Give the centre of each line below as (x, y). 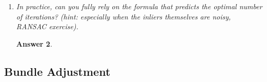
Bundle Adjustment (57, 71)
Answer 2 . (34, 43)
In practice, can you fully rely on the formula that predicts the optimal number (139, 6)
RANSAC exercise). (47, 26)
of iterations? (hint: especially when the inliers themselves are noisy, (124, 16)
